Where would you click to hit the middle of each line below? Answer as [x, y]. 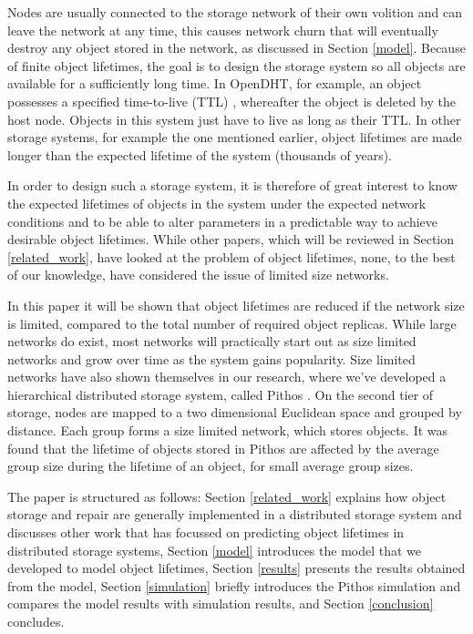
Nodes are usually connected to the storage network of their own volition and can [235, 12]
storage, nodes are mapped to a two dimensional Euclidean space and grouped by [235, 412]
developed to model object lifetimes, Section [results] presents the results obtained [236, 568]
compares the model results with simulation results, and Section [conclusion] [221, 603]
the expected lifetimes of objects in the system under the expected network [217, 203]
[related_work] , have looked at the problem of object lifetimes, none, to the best [231, 256]
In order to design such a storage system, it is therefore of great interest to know [232, 185]
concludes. [36, 621]
